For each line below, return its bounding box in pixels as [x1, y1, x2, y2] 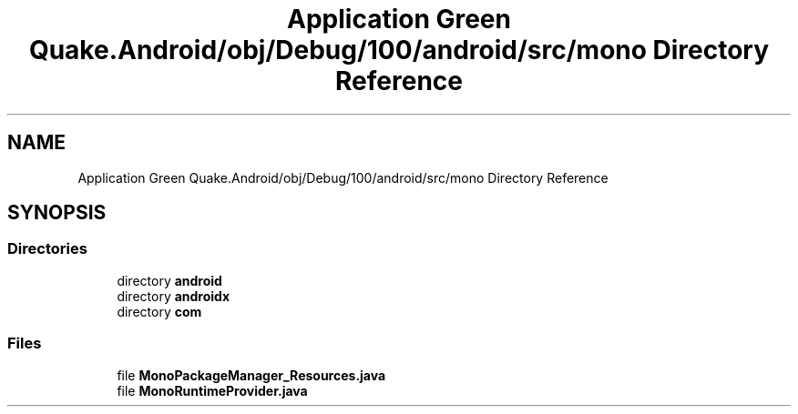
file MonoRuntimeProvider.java [117, 382, 308, 399]
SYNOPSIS [7, 201, 107, 225]
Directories [7, 239, 87, 258]
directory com [117, 303, 202, 319]
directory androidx [117, 288, 230, 304]
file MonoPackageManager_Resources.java [117, 367, 386, 383]
